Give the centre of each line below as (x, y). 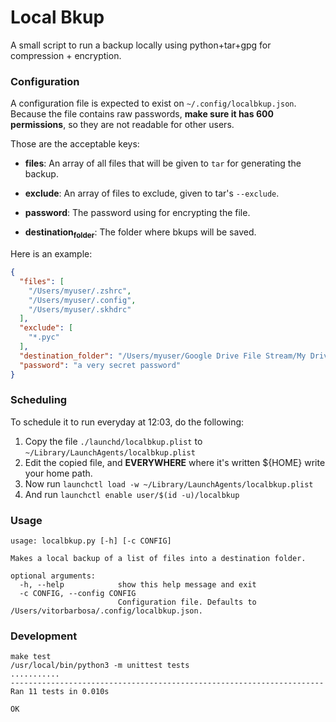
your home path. (58, 473)
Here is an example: (51, 254)
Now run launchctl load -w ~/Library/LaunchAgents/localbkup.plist (169, 483)
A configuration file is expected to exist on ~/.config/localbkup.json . (153, 103)
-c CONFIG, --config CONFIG (78, 594)
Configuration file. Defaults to (187, 602)
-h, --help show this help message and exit (138, 585)
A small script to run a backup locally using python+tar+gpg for (141, 45)
